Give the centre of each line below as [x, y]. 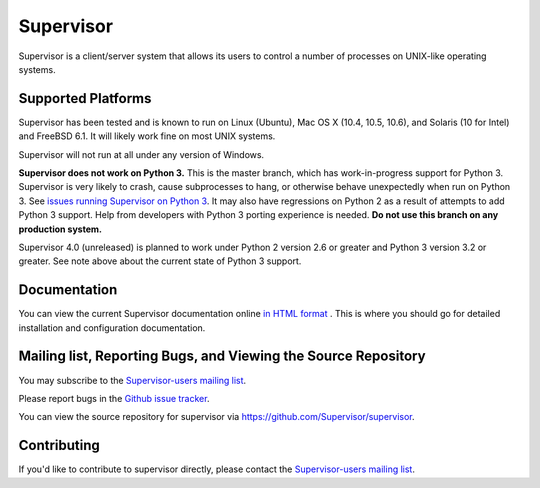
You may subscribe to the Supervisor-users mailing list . [132, 380]
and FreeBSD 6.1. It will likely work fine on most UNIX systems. [147, 136]
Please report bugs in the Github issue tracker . [114, 398]
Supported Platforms [85, 98]
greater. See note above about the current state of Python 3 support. [160, 261]
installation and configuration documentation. [112, 327]
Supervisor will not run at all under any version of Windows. [141, 154]
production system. [60, 229]
